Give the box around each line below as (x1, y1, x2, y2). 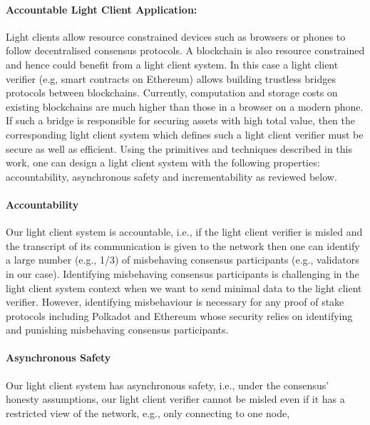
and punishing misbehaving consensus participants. (6, 322, 229, 337)
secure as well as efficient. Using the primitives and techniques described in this (6, 141, 353, 156)
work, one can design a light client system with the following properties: (6, 155, 320, 170)
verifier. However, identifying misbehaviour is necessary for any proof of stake (6, 294, 344, 309)
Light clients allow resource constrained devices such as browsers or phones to (6, 29, 346, 44)
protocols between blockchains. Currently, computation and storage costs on (6, 85, 338, 100)
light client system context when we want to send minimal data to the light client (6, 280, 362, 295)
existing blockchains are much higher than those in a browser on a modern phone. (6, 99, 364, 114)
